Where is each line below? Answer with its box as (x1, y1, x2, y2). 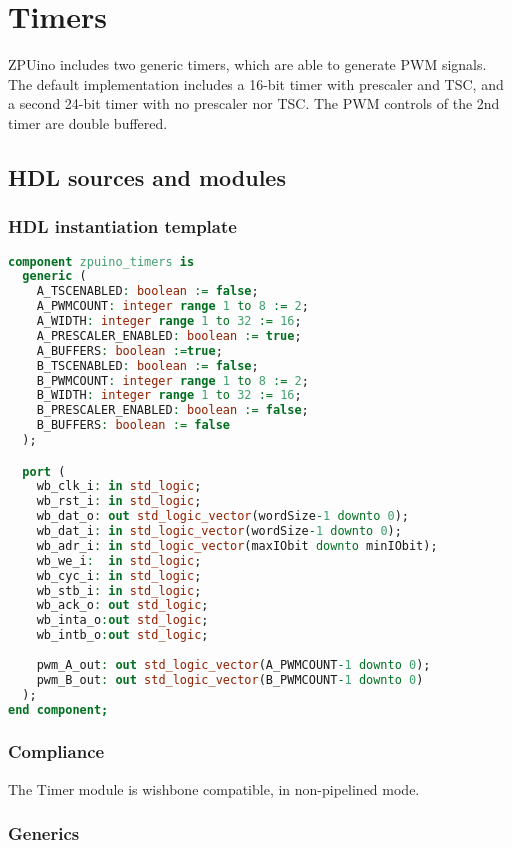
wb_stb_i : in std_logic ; (36, 583, 202, 598)
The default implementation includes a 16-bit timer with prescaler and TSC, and (8, 73, 504, 94)
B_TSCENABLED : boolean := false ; (36, 358, 259, 373)
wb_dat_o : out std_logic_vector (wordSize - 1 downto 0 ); (36, 509, 410, 524)
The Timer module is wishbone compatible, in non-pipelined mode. (8, 778, 420, 799)
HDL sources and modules (8, 161, 286, 192)
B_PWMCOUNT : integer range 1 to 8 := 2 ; (36, 373, 309, 388)
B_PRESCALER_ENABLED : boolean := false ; (36, 403, 309, 418)
